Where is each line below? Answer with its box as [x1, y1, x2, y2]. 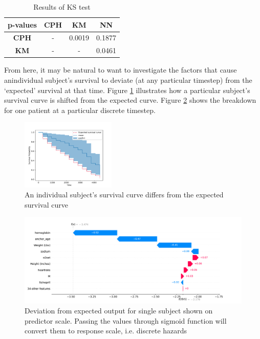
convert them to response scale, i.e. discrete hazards [25, 325, 187, 336]
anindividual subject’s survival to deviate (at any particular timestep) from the [4, 74, 252, 85]
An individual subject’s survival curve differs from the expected [25, 189, 224, 200]
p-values [8, 19, 37, 30]
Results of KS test [33, 2, 91, 12]
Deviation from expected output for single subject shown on [25, 305, 213, 316]
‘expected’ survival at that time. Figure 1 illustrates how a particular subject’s [4, 84, 250, 95]
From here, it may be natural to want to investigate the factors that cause [4, 64, 237, 75]
